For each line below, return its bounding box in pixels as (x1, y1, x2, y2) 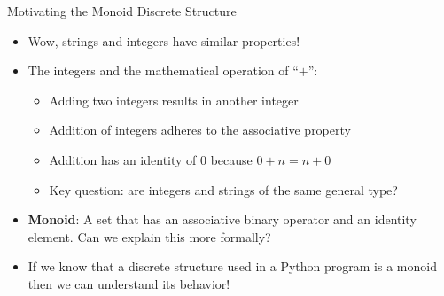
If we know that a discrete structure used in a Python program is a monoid (27, 257, 437, 276)
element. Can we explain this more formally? (27, 227, 271, 245)
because (210, 150, 253, 168)
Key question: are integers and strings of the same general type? (49, 180, 398, 199)
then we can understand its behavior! (27, 274, 230, 292)
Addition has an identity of (49, 150, 197, 168)
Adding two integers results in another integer (49, 90, 299, 109)
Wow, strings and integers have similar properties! (27, 31, 300, 50)
